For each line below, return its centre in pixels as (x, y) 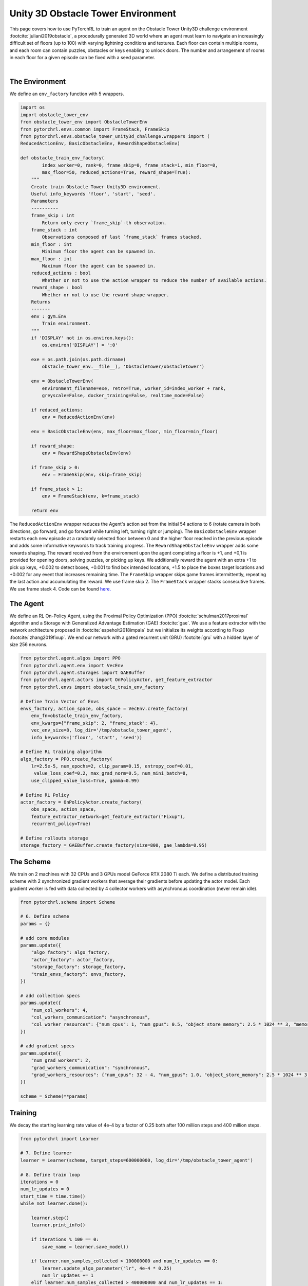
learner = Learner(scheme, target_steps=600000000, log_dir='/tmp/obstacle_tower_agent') (137, 1160)
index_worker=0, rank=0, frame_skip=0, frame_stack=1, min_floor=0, (130, 165)
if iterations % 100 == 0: (65, 1239)
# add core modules (45, 938)
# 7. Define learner (46, 1153)
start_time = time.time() (53, 1196)
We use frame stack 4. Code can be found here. (60, 588)
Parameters (45, 201)
